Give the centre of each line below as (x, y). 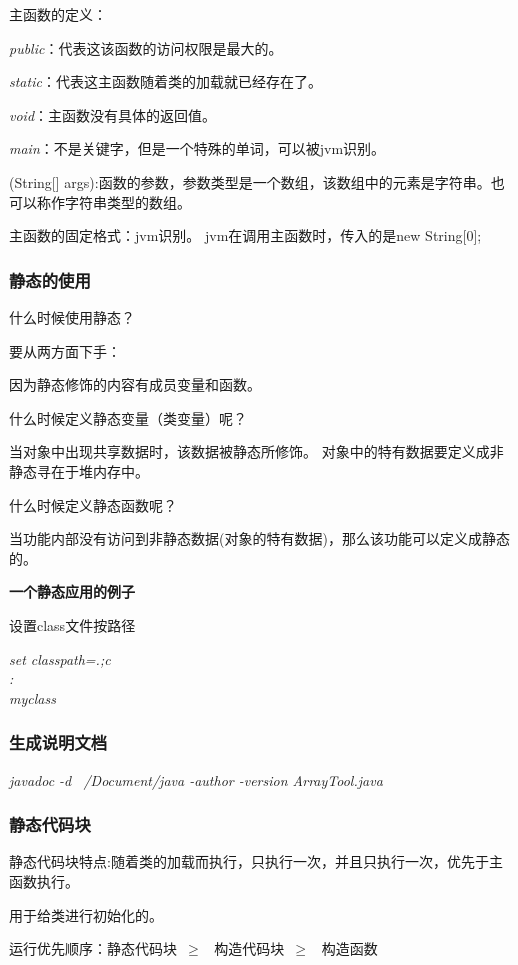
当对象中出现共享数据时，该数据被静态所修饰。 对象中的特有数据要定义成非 (256, 451)
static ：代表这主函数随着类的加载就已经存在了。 (165, 81)
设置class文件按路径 (72, 624)
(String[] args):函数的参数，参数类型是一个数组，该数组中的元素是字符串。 (250, 181)
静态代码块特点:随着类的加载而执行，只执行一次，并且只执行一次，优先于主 (256, 861)
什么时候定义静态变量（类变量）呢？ (128, 417)
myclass (32, 697)
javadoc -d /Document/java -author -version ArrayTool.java (196, 779)
